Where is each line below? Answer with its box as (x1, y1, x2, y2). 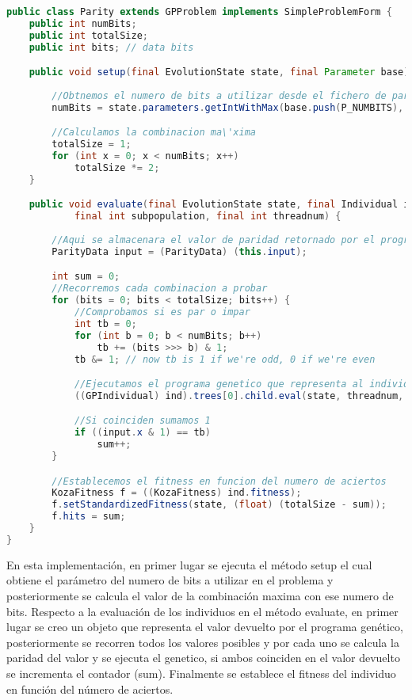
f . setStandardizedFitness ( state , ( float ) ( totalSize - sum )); (51, 499, 387, 511)
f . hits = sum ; (51, 511, 126, 523)
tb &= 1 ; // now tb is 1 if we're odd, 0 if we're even (74, 353, 376, 365)
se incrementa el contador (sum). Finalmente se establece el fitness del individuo (6, 665, 396, 681)
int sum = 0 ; (51, 271, 120, 283)
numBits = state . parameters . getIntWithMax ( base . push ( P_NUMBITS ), (51, 101, 404, 113)
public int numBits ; (29, 17, 137, 29)
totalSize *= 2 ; (74, 162, 160, 173)
